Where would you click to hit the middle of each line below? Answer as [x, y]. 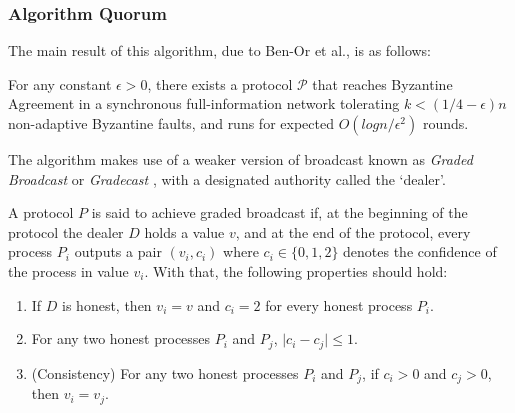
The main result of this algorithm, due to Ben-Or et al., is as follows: [220, 50]
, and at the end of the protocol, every [353, 231]
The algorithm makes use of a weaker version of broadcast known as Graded [240, 159]
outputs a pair [118, 251]
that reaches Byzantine [382, 83]
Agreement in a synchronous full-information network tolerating [204, 103]
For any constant [60, 83]
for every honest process [339, 304]
